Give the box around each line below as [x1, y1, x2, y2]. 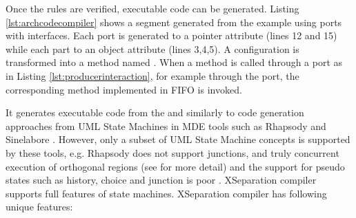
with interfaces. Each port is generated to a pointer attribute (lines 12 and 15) [6, 28, 337, 43]
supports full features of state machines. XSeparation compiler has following [6, 186, 327, 200]
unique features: [6, 199, 73, 214]
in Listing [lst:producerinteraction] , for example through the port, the [6, 68, 299, 83]
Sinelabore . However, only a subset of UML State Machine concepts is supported [6, 132, 350, 146]
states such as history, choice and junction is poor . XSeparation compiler [6, 173, 317, 187]
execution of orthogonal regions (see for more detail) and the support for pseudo [6, 159, 345, 173]
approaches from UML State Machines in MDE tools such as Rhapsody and [6, 118, 326, 133]
